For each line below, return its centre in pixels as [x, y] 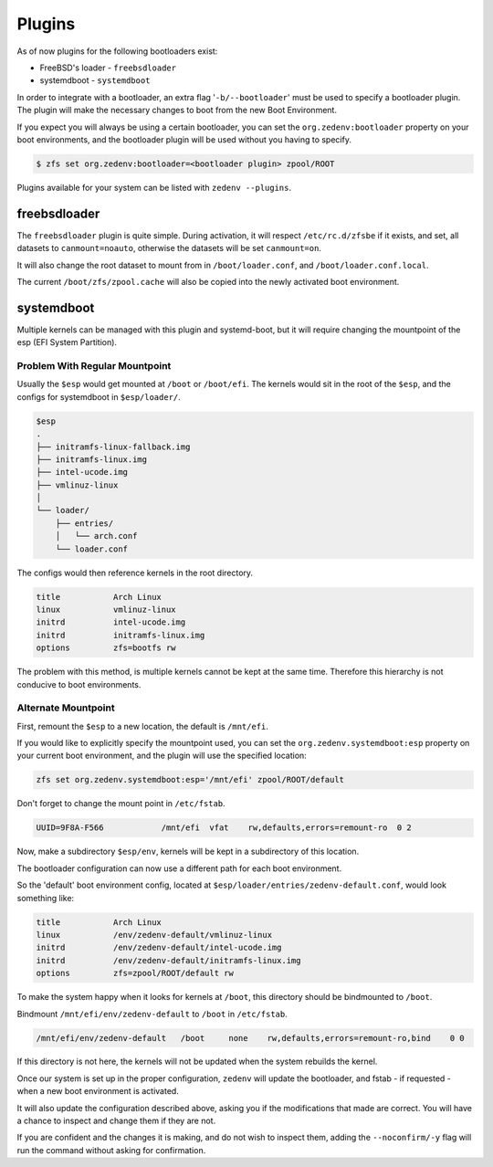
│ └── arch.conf [96, 536]
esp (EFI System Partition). [67, 342]
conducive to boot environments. [79, 684]
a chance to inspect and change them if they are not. [116, 1121]
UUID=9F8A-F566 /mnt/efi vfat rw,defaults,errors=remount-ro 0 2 [224, 828]
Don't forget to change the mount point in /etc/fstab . [121, 804]
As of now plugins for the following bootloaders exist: [117, 51]
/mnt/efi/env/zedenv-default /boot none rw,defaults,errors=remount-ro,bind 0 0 [250, 1038]
